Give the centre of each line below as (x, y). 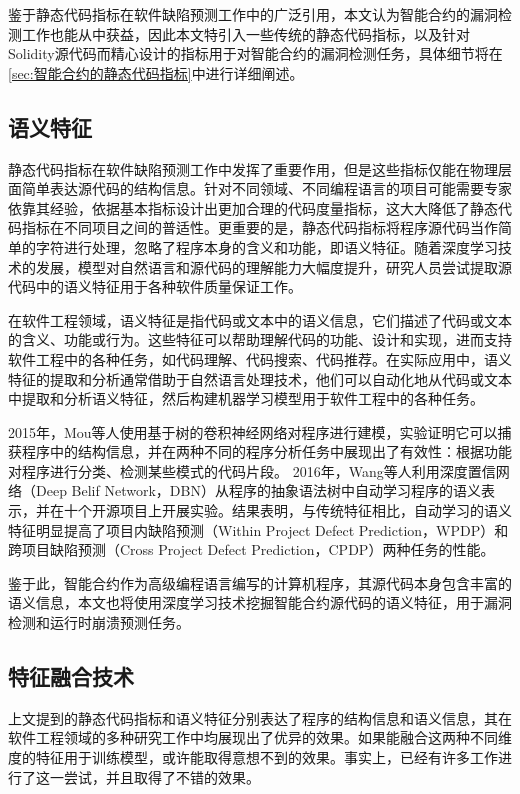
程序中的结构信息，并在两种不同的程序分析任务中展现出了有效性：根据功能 (266, 451)
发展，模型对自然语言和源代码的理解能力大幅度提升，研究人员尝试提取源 (273, 266)
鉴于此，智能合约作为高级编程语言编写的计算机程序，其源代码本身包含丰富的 (260, 582)
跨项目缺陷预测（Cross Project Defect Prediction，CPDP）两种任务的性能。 (251, 549)
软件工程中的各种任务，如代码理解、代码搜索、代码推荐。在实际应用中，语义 (260, 358)
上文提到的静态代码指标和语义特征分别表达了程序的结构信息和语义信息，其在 (260, 717)
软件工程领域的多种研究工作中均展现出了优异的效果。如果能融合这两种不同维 (260, 737)
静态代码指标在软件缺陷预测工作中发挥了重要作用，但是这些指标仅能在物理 (253, 168)
